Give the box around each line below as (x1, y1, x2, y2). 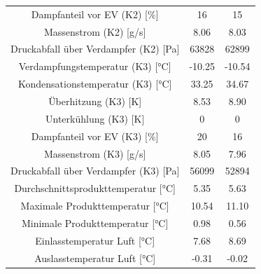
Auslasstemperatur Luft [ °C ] (34, 250, 156, 265)
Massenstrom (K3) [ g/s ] (43, 146, 146, 160)
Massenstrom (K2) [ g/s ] (43, 24, 146, 39)
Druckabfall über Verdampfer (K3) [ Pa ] (10, 163, 180, 178)
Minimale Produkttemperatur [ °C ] (21, 215, 169, 230)
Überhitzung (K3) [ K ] (48, 93, 142, 108)
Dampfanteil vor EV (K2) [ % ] (31, 6, 159, 21)
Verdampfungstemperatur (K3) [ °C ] (18, 59, 171, 74)
